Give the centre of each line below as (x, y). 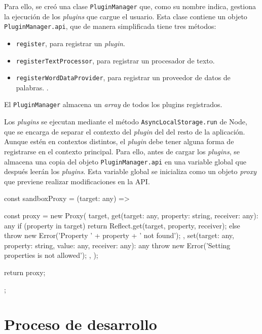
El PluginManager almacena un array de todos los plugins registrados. (113, 104)
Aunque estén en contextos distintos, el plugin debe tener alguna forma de (119, 141)
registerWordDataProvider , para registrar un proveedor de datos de (123, 77)
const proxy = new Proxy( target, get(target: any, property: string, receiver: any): (131, 215)
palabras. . (32, 87)
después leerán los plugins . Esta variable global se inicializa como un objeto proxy (130, 171)
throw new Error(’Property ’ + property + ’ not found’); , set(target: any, (119, 235)
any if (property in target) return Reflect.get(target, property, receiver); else (122, 225)
